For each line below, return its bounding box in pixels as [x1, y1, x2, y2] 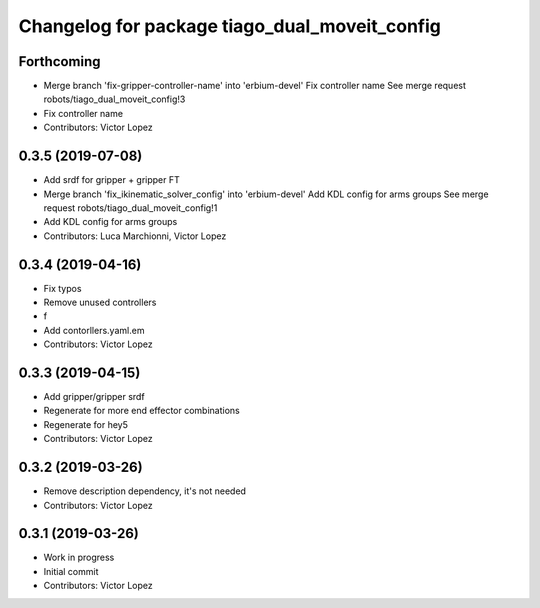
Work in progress [43, 551, 115, 564]
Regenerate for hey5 [43, 418, 129, 430]
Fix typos [43, 282, 82, 294]
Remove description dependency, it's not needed [43, 485, 247, 497]
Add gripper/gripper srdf [43, 391, 145, 403]
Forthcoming [18, 53, 101, 70]
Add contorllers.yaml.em [43, 324, 145, 336]
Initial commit [43, 565, 99, 577]
